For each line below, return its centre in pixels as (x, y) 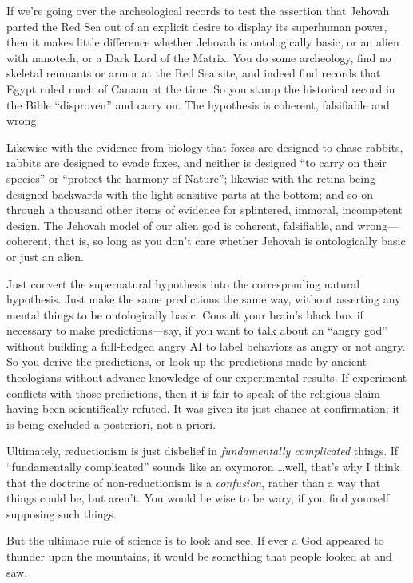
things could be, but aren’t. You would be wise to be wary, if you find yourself (198, 498)
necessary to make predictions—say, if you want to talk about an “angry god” (197, 330)
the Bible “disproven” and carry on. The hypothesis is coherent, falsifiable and (198, 104)
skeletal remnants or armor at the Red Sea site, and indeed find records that (194, 73)
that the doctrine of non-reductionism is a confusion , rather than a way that (194, 482)
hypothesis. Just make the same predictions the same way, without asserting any (204, 299)
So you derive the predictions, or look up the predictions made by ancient (187, 361)
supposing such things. (62, 513)
